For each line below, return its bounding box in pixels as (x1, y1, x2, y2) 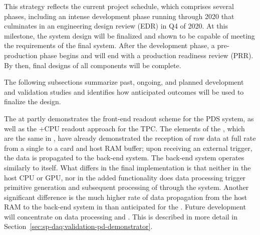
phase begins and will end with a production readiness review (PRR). (40, 50, 253, 60)
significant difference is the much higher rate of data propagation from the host (4, 191, 247, 202)
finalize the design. (4, 96, 61, 107)
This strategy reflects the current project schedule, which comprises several (4, 1, 234, 11)
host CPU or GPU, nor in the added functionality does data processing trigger (4, 172, 246, 182)
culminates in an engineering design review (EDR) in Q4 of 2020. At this (4, 21, 228, 31)
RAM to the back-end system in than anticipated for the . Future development (4, 201, 246, 212)
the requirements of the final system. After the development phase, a (4, 40, 215, 51)
